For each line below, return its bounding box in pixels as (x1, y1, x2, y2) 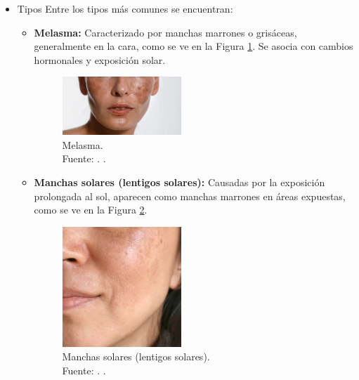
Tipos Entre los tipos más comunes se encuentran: (17, 1, 233, 15)
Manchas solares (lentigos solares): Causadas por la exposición (34, 175, 325, 190)
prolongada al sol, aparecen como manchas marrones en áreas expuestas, (34, 188, 346, 203)
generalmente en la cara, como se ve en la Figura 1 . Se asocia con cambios (34, 39, 353, 53)
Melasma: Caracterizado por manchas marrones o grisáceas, (34, 25, 297, 39)
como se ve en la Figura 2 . (34, 202, 148, 217)
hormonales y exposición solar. (34, 52, 166, 67)
